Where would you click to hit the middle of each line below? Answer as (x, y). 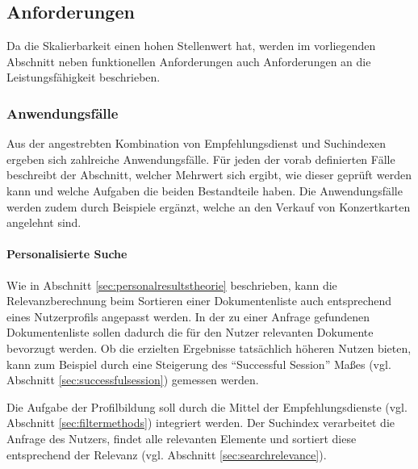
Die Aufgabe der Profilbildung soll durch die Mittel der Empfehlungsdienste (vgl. (207, 406)
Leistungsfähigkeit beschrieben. (84, 77)
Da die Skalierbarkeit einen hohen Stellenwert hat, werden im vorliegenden (191, 46)
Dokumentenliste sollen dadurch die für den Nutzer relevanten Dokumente (190, 332)
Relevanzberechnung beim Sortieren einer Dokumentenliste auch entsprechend (199, 301)
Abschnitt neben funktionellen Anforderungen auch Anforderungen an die (189, 61)
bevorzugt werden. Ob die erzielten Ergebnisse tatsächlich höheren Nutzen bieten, (209, 348)
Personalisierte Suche (67, 254)
